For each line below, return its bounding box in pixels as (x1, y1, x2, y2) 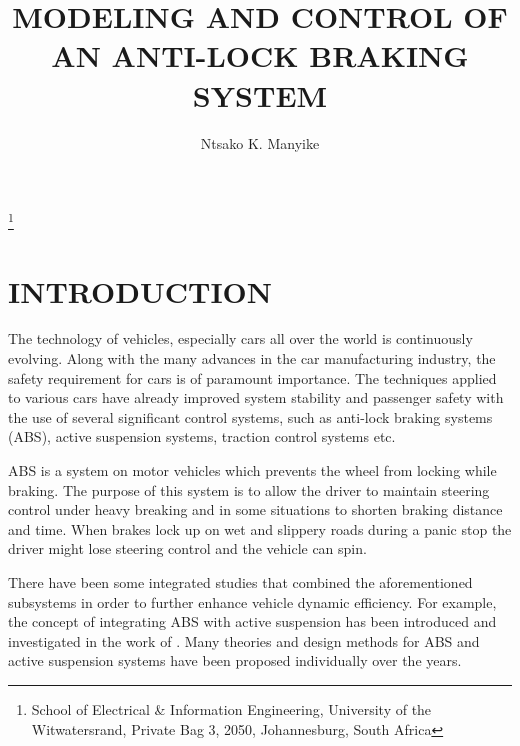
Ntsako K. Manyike (200, 132, 320, 153)
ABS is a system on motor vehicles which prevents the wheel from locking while (8, 460, 497, 481)
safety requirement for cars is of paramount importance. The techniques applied (8, 367, 497, 388)
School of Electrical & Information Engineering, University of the (31, 698, 432, 719)
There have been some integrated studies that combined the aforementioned (8, 572, 473, 592)
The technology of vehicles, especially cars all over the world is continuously (8, 328, 473, 349)
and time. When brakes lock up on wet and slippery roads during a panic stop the (8, 518, 512, 539)
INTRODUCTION (8, 270, 273, 311)
